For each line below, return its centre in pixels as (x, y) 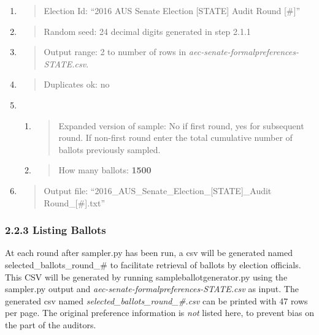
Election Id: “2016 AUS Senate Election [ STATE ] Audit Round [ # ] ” (172, 10)
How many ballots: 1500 (105, 170)
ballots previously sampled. (110, 149)
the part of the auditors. (51, 324)
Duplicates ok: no (77, 84)
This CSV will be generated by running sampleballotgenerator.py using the (146, 277)
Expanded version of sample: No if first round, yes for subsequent (181, 125)
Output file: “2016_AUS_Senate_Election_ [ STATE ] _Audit (158, 190)
